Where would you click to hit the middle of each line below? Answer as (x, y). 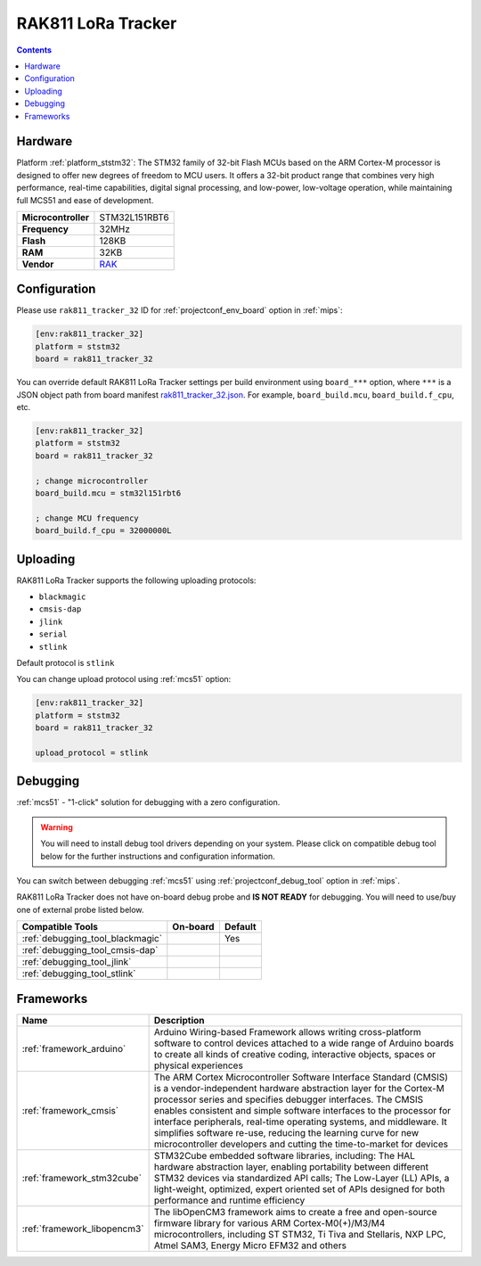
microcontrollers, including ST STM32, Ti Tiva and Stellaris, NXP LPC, (300, 1234)
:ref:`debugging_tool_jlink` (77, 962)
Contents (34, 50)
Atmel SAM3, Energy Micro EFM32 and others (250, 1245)
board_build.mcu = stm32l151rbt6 (108, 493)
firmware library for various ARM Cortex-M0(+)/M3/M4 (269, 1223)
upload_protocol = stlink (92, 752)
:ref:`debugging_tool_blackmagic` (92, 939)
